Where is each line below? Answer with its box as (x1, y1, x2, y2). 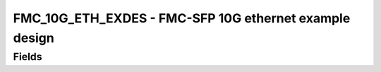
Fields (13, 50, 42, 63)
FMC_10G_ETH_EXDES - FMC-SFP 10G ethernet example (13, 10, 351, 26)
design (13, 30, 54, 45)
